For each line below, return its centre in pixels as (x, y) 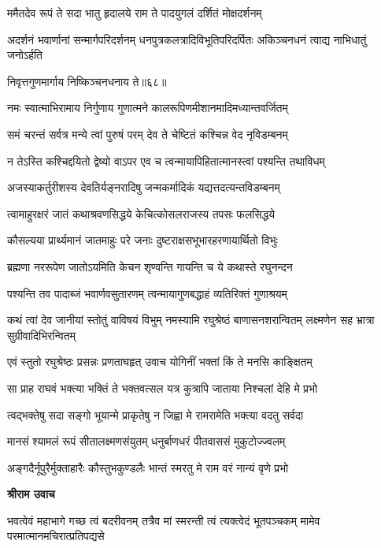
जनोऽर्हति (25, 55)
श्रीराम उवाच (31, 494)
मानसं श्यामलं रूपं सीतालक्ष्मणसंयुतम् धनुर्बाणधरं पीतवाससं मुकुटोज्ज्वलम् (146, 441)
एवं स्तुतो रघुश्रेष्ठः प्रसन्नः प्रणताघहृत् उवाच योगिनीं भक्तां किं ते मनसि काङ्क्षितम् (160, 362)
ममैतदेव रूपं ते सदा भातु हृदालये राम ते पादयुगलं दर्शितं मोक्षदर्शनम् (135, 13)
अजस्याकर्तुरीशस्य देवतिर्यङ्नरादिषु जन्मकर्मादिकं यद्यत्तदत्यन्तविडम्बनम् (144, 187)
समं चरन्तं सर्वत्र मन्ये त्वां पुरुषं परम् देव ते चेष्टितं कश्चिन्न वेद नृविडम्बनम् (148, 134)
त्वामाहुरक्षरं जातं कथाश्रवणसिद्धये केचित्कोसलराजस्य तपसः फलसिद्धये (141, 213)
